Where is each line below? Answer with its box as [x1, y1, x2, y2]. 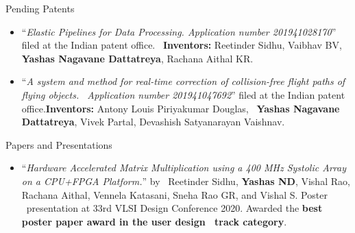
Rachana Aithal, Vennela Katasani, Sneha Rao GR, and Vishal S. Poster [21, 187, 328, 201]
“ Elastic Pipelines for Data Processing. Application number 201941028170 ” [21, 24, 336, 38]
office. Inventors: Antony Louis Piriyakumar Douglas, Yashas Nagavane [21, 101, 340, 115]
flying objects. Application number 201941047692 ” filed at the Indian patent [21, 87, 345, 101]
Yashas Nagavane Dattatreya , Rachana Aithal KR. [21, 51, 254, 65]
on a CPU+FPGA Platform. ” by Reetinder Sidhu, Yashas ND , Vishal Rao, [21, 173, 350, 188]
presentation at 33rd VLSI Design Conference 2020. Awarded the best [26, 201, 323, 215]
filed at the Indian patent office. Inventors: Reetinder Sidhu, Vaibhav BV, [21, 38, 342, 52]
